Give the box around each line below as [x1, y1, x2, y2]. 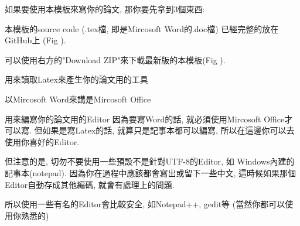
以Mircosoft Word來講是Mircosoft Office [5, 93, 151, 105]
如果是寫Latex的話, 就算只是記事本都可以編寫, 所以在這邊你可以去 [42, 124, 295, 136]
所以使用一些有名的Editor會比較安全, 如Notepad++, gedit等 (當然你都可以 [5, 198, 285, 210]
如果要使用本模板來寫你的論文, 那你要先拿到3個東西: [5, 3, 205, 15]
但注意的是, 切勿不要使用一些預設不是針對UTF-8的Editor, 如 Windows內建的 [5, 155, 295, 167]
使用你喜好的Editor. [5, 135, 80, 148]
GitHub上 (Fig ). [5, 34, 66, 46]
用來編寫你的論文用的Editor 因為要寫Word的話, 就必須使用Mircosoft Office [5, 112, 285, 125]
